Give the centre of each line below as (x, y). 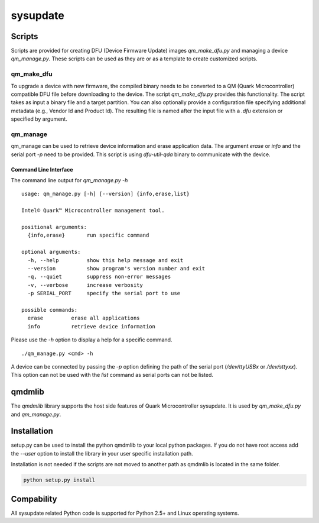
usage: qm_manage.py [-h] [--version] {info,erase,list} (106, 194)
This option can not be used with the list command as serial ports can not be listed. (112, 375)
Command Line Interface (42, 169)
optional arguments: (51, 252)
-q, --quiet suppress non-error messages (99, 277)
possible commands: (50, 310)
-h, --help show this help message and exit (105, 260)
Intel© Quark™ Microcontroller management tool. (93, 211)
